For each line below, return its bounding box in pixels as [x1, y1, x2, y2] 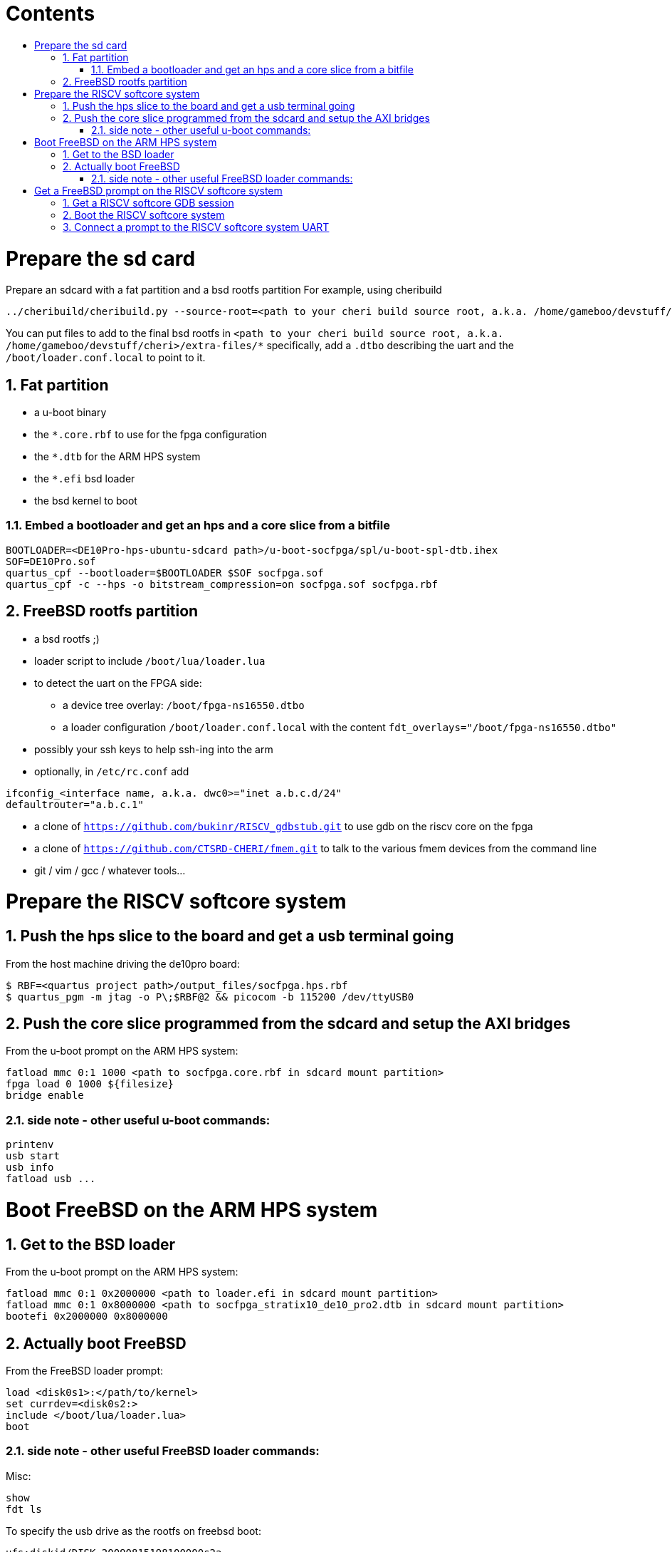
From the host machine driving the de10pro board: [6, 957, 240, 970]
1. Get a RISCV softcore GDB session [63, 196, 234, 209]
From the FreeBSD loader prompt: [6, 1364, 164, 1377]
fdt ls [6, 1503, 42, 1515]
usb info [6, 1162, 54, 1174]
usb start [6, 1150, 60, 1162]
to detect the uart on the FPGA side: [34, 676, 202, 689]
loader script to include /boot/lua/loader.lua [34, 654, 266, 667]
